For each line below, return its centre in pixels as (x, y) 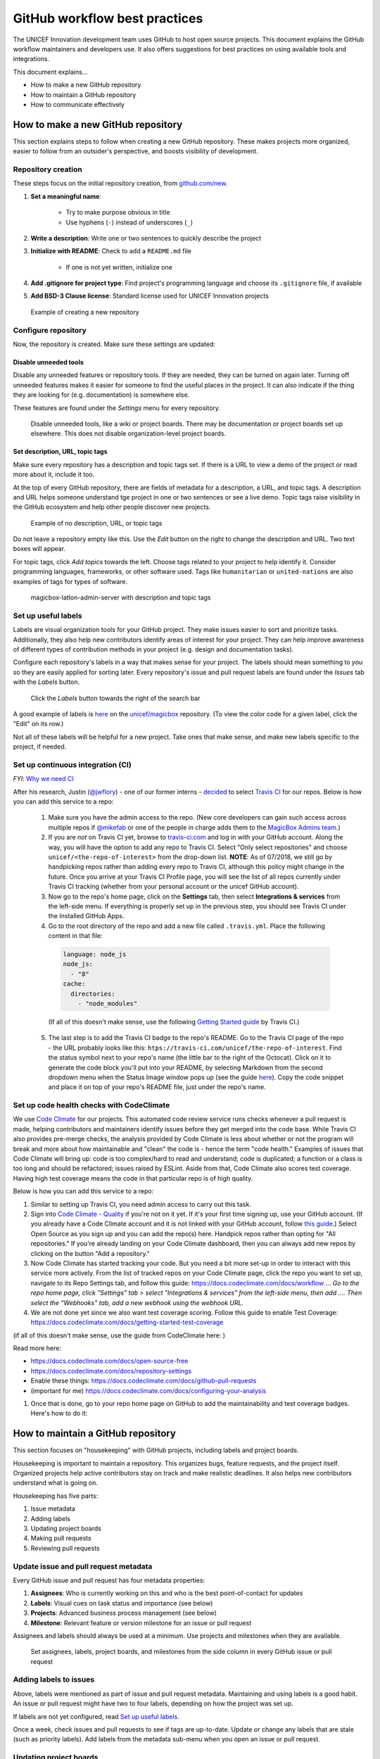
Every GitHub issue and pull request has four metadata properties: (109, 1580)
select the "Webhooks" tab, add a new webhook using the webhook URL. (137, 1302)
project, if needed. (40, 747)
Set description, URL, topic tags (61, 452)
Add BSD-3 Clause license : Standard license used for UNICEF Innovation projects (150, 296)
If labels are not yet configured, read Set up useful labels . (96, 1716)
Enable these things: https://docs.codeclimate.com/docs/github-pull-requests (144, 1381)
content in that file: (76, 936)
